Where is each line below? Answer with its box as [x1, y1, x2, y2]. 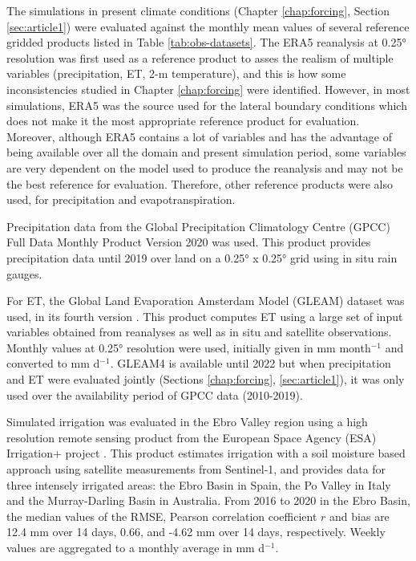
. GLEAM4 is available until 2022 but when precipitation [110, 355, 391, 372]
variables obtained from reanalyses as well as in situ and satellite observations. [6, 323, 392, 340]
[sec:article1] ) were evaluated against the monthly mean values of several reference [6, 18, 410, 35]
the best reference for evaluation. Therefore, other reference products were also [6, 175, 394, 192]
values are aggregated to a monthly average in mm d [6, 539, 265, 555]
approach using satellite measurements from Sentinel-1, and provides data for [6, 461, 386, 478]
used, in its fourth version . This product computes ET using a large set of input [6, 307, 403, 324]
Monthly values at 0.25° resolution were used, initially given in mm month [6, 339, 371, 356]
